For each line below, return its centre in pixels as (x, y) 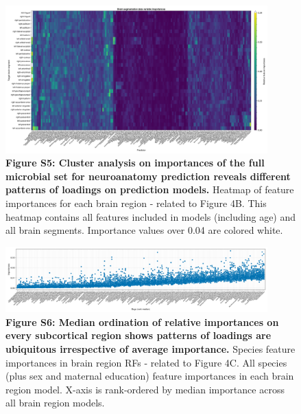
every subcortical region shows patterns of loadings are (139, 335)
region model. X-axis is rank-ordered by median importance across (145, 389)
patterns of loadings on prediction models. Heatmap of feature (150, 189)
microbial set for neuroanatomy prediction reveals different (148, 176)
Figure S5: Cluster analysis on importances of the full (135, 163)
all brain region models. (55, 403)
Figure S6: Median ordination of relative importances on (142, 322)
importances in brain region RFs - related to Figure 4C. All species (146, 362)
